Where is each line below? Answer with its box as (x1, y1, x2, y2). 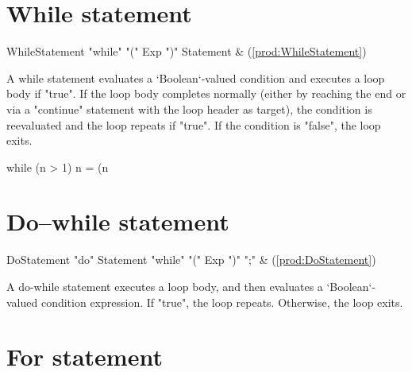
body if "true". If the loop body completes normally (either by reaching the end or (6, 85, 406, 102)
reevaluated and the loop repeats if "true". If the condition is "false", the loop (6, 116, 381, 133)
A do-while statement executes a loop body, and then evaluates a (6, 278, 323, 294)
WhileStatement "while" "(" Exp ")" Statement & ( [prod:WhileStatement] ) (6, 43, 367, 60)
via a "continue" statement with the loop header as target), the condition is (6, 100, 372, 117)
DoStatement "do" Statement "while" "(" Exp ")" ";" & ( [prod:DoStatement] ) (6, 251, 376, 268)
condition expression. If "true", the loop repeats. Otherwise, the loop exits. (40, 293, 403, 310)
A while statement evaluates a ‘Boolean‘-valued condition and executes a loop (6, 69, 385, 86)
